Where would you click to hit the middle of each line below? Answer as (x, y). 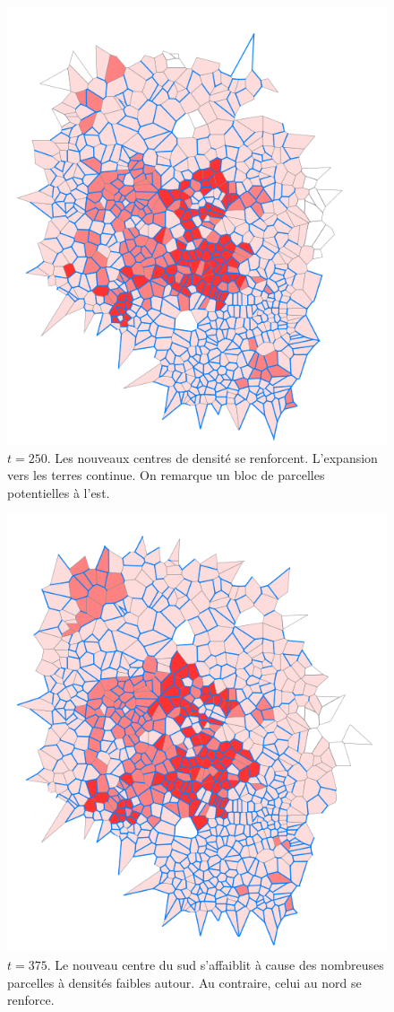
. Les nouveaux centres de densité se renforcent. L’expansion (212, 457)
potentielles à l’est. (59, 492)
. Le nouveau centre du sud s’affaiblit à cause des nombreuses (215, 964)
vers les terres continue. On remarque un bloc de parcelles (166, 475)
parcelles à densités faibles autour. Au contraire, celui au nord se (184, 982)
